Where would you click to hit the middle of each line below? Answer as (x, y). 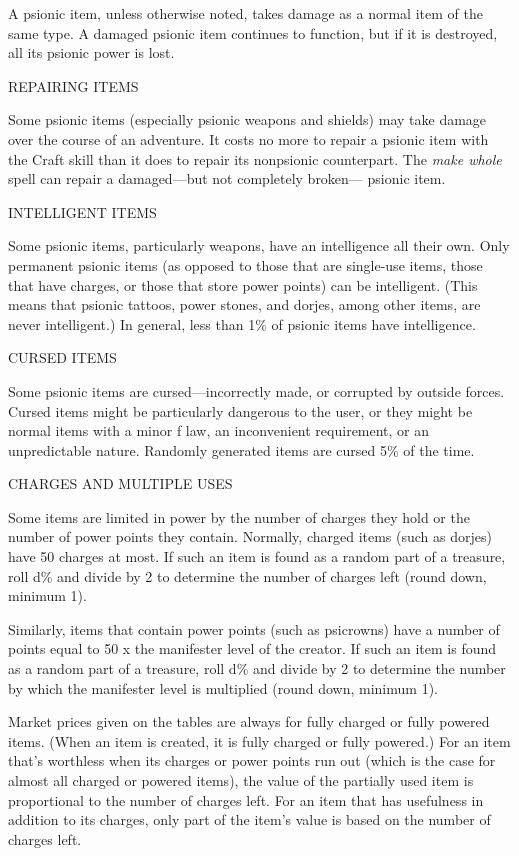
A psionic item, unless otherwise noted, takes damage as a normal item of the (245, 13)
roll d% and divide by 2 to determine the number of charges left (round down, (247, 575)
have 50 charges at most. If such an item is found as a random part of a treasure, (257, 556)
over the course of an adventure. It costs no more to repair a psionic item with (248, 138)
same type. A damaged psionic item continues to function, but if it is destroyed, (253, 32)
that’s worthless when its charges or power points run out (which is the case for (252, 760)
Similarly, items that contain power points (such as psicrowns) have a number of (254, 628)
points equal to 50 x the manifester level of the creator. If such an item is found (252, 648)
